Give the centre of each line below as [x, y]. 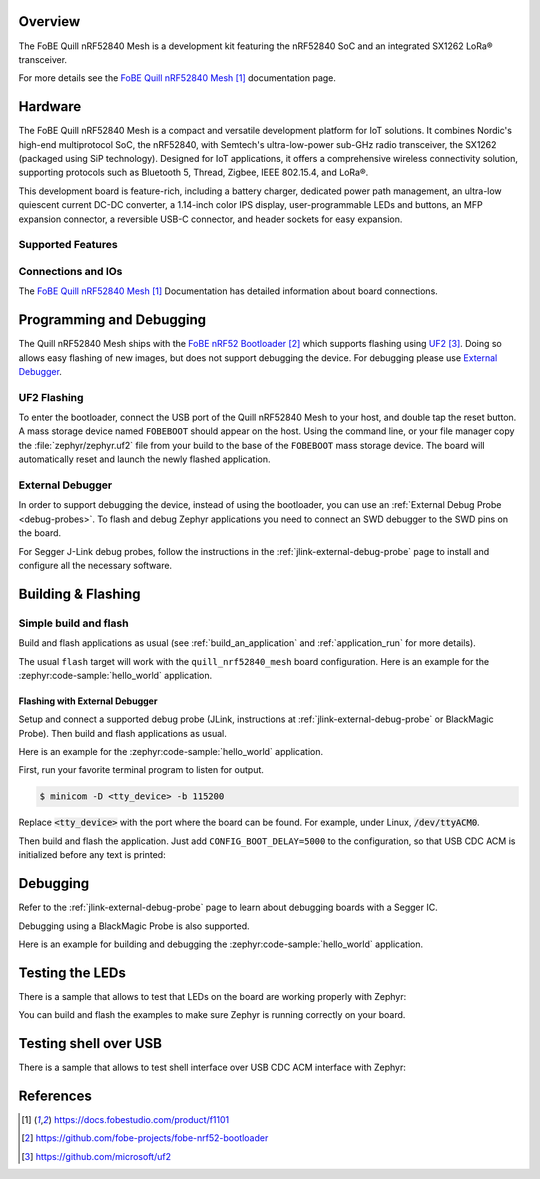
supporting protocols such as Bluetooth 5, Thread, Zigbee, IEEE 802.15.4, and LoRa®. [193, 172]
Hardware [50, 106]
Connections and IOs [70, 271]
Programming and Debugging [112, 320]
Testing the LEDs [72, 972]
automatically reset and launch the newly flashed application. [144, 459]
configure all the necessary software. [95, 565]
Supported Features [68, 245]
